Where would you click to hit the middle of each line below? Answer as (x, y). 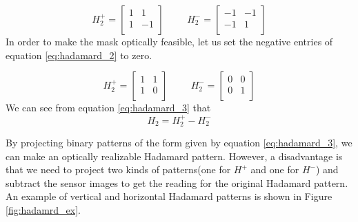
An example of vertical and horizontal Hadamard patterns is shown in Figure (169, 196)
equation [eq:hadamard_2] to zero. (79, 55)
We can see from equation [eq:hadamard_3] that (108, 108)
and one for (275, 169)
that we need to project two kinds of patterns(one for (118, 169)
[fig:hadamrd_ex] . (43, 209)
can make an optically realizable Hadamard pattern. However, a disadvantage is (174, 156)
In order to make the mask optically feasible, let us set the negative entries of (169, 41)
